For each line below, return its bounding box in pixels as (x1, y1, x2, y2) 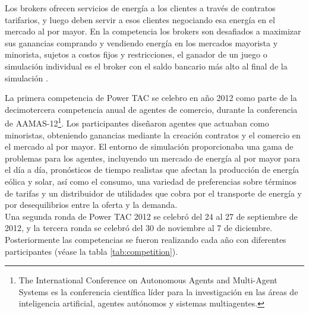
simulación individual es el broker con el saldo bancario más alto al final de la (5, 59, 288, 72)
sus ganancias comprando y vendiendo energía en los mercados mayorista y (5, 36, 278, 49)
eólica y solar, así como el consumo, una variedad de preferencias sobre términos (5, 175, 297, 187)
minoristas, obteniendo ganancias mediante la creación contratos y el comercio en (5, 128, 301, 141)
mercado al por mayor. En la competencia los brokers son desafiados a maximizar (5, 25, 301, 37)
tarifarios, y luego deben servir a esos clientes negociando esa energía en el (5, 13, 275, 26)
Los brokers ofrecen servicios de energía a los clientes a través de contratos (5, 2, 276, 14)
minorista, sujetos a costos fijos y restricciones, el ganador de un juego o (5, 48, 267, 61)
